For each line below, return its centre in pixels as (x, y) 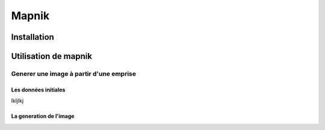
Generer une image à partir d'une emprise (74, 73)
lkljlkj (17, 101)
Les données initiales (38, 90)
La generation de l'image (43, 116)
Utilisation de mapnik (52, 56)
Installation (32, 37)
